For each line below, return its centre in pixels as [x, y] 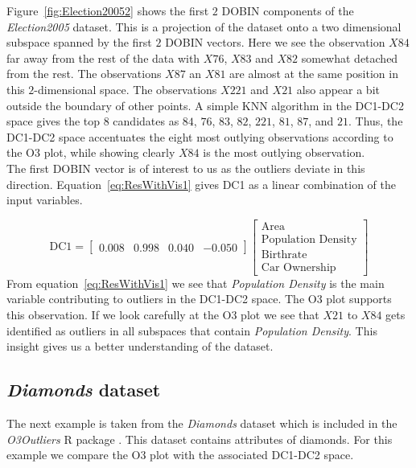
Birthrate [284, 255]
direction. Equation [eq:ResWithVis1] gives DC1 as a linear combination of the [202, 184]
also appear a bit [338, 89]
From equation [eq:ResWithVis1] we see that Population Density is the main [196, 283]
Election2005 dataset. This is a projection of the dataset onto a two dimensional [204, 26]
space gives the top [54, 121]
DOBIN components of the [288, 10]
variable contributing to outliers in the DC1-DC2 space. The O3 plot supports [199, 299]
